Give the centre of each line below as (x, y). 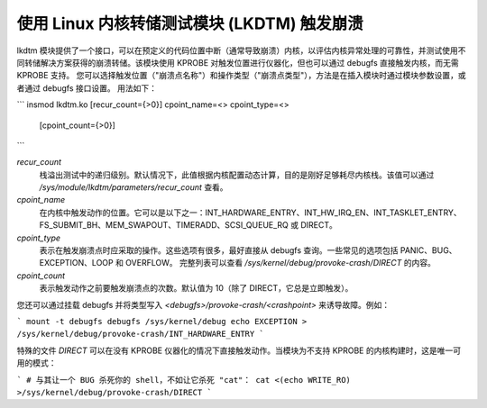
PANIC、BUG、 (428, 250)
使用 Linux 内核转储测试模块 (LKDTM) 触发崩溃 (190, 23)
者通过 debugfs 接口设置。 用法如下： (87, 88)
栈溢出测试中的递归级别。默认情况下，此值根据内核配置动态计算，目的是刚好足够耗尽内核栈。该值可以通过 (237, 175)
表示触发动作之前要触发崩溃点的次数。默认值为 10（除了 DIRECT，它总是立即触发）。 (196, 288)
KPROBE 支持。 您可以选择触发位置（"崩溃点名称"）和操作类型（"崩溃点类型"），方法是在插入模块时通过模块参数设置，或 (241, 76)
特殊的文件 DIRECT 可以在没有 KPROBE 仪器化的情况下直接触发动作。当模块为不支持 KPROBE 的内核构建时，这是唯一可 (239, 350)
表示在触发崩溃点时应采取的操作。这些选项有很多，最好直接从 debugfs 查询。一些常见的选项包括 (219, 250)
